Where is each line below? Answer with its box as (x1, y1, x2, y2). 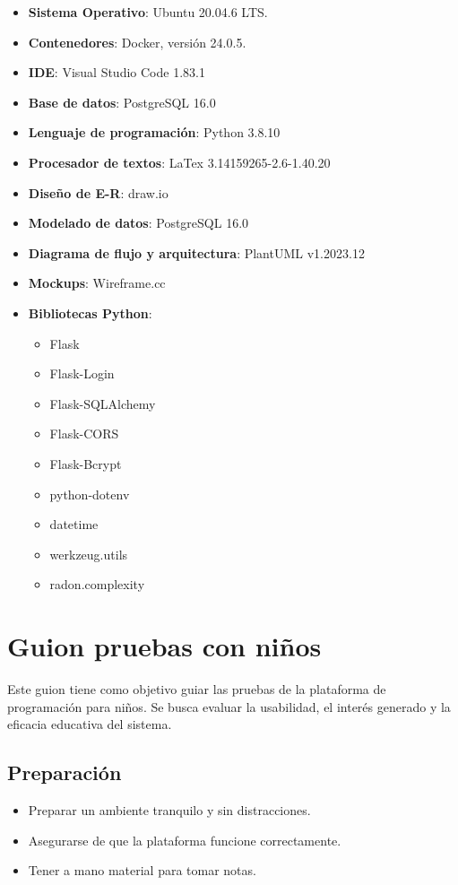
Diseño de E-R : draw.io (28, 183, 169, 202)
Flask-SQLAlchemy (49, 394, 156, 412)
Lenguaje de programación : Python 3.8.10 (28, 123, 281, 142)
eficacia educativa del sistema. (7, 715, 172, 733)
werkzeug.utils (49, 544, 128, 563)
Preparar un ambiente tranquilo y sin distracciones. (28, 800, 311, 819)
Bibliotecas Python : (28, 303, 152, 322)
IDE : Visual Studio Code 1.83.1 (28, 63, 205, 82)
